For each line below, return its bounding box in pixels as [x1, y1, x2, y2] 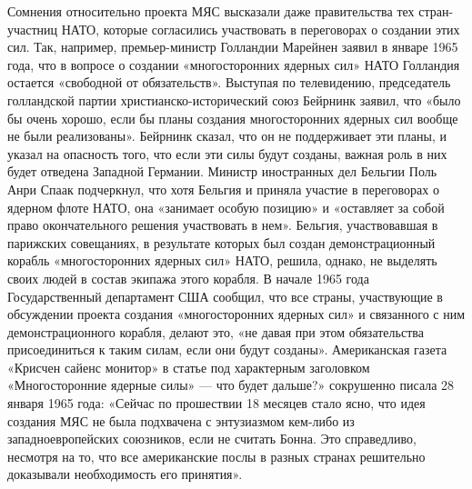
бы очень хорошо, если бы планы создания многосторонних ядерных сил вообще [7, 108, 458, 127]
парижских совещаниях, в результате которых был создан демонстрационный [7, 233, 436, 252]
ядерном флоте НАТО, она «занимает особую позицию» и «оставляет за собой [7, 197, 445, 216]
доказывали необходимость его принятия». [7, 464, 243, 484]
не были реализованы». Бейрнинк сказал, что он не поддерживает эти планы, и [7, 126, 447, 145]
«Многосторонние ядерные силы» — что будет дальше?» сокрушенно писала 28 [7, 375, 455, 394]
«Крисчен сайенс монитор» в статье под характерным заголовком [7, 357, 370, 376]
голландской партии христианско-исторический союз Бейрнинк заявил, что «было [7, 90, 461, 109]
